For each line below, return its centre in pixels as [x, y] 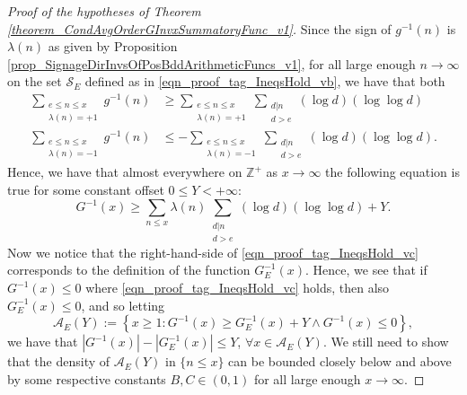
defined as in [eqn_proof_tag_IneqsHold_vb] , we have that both [265, 81]
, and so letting [123, 305]
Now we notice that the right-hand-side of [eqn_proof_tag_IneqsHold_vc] [213, 252]
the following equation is [392, 172]
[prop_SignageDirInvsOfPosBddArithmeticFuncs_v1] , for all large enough [211, 63]
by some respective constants [87, 378]
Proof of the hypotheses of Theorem [104, 11]
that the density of [59, 361]
